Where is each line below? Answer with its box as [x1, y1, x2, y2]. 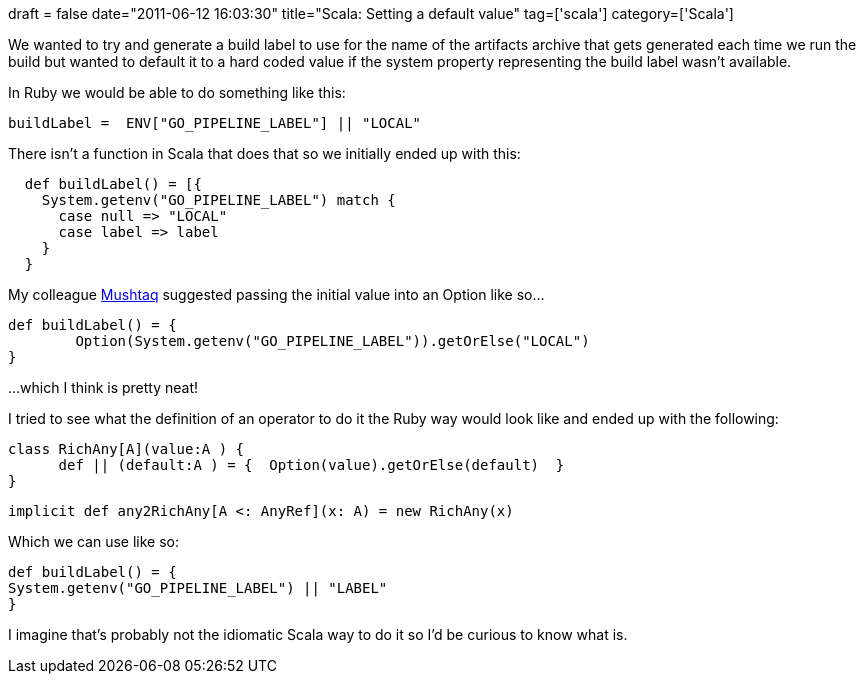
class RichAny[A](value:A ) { [8, 441, 245, 457]
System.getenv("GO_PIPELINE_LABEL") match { [41, 192, 396, 208]
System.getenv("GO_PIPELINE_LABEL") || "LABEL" [8, 580, 388, 596]
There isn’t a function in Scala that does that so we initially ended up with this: [8, 145, 521, 162]
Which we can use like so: [8, 533, 180, 550]
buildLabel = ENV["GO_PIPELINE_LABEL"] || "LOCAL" [8, 115, 422, 131]
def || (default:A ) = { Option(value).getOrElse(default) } [58, 457, 565, 473]
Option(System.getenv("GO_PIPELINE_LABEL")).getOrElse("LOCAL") [75, 333, 590, 349]
